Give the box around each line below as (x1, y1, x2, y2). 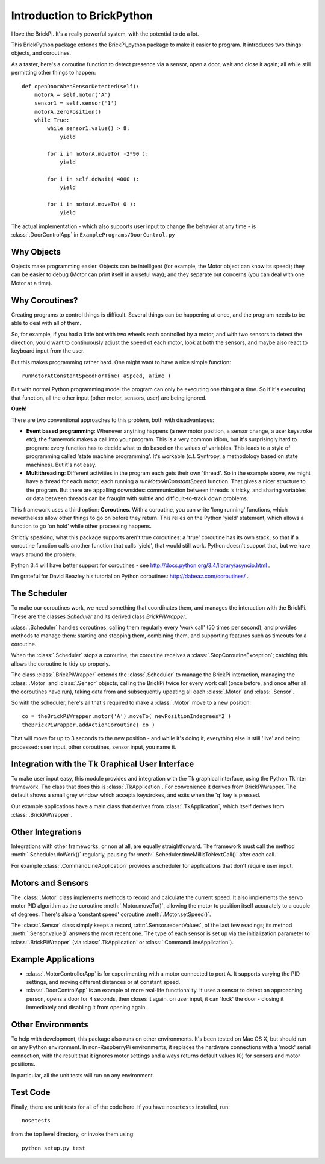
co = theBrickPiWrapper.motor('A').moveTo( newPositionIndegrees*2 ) (22, 713, 232, 720)
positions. (11, 1060, 36, 1068)
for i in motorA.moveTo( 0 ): (47, 200, 137, 208)
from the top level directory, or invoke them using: (11, 1130, 135, 1138)
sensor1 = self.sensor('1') (34, 100, 117, 107)
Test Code (11, 1087, 51, 1098)
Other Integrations (11, 826, 82, 837)
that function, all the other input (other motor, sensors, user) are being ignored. (11, 394, 207, 401)
